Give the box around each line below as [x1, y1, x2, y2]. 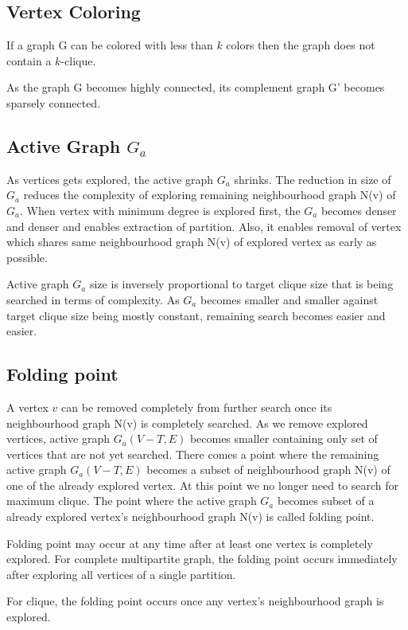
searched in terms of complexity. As [6, 291, 180, 307]
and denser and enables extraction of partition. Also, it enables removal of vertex [6, 217, 402, 234]
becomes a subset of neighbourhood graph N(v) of [146, 461, 391, 478]
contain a [6, 52, 52, 68]
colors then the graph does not [226, 37, 375, 53]
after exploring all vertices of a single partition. [6, 565, 236, 582]
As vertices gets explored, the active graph [6, 170, 214, 187]
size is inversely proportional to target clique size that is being [89, 276, 394, 292]
